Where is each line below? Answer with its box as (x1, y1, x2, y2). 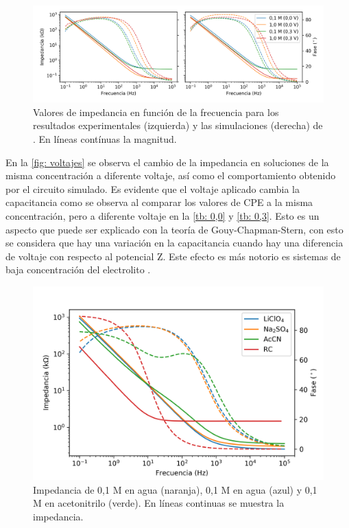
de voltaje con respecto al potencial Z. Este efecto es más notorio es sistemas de (5, 249, 341, 263)
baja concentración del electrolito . (5, 262, 151, 277)
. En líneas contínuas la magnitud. (33, 131, 177, 146)
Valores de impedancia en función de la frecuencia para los (33, 104, 279, 119)
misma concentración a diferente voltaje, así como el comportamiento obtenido (5, 168, 336, 183)
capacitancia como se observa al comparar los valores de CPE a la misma (5, 195, 313, 209)
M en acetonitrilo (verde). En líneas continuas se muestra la (33, 496, 285, 510)
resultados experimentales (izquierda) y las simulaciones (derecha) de (33, 118, 323, 133)
